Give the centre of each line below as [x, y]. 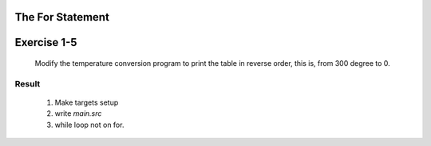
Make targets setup [87, 102]
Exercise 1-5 [46, 42]
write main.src [78, 113]
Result [28, 83]
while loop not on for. [89, 125]
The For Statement [62, 17]
